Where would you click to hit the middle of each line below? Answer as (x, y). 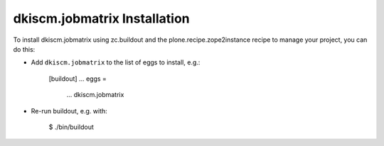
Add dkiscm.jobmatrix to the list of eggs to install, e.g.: (116, 62)
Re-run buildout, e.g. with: (69, 111)
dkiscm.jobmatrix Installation (101, 18)
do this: (24, 49)
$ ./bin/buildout (71, 127)
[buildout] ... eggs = (78, 79)
